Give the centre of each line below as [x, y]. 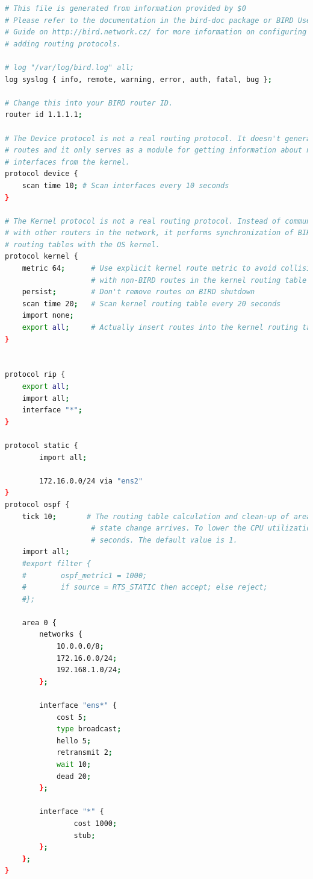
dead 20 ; [74, 776]
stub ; [85, 835]
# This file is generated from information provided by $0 [126, 8]
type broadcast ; [89, 729]
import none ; [48, 316]
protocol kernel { [42, 257]
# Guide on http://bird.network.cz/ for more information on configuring [156, 32]
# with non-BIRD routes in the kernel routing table [199, 280]
